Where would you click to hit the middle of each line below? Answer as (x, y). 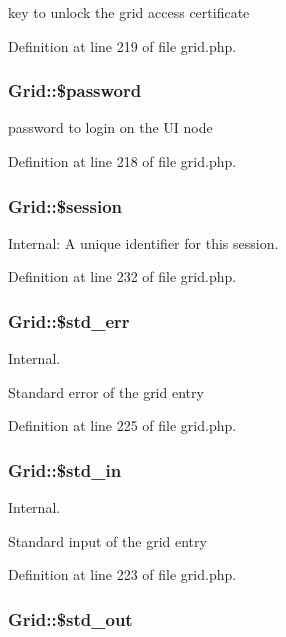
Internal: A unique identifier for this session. (143, 242)
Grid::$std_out (70, 618)
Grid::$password (75, 90)
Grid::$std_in (65, 469)
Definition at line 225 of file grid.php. (122, 425)
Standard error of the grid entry (106, 391)
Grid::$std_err (69, 320)
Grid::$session (65, 205)
